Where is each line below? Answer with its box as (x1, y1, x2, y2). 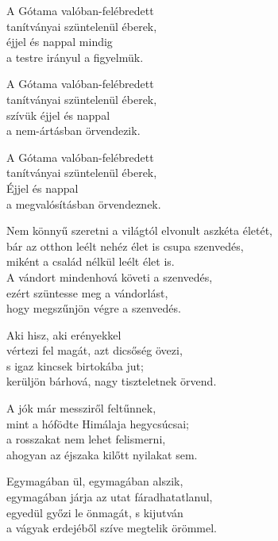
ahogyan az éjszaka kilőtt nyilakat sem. (6, 446, 198, 462)
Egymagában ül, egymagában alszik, (6, 473, 183, 489)
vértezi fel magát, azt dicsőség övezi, (6, 342, 183, 359)
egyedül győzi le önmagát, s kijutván (6, 504, 183, 520)
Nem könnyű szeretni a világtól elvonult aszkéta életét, (6, 222, 272, 239)
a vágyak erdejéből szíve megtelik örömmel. (6, 520, 217, 536)
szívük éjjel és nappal (6, 106, 110, 123)
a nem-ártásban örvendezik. (6, 122, 141, 139)
